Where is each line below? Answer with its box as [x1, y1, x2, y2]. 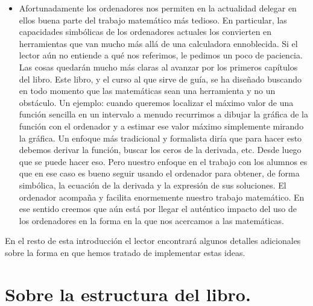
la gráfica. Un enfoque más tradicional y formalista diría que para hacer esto [19, 131, 302, 144]
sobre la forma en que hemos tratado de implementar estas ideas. [5, 246, 245, 258]
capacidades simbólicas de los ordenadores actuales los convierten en [19, 25, 272, 38]
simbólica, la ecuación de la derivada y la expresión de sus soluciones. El [19, 178, 286, 191]
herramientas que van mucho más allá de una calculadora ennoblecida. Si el [19, 37, 298, 49]
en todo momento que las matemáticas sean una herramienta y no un [19, 84, 276, 97]
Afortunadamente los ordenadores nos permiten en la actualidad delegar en [19, 2, 297, 14]
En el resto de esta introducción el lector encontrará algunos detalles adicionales [5, 234, 301, 247]
